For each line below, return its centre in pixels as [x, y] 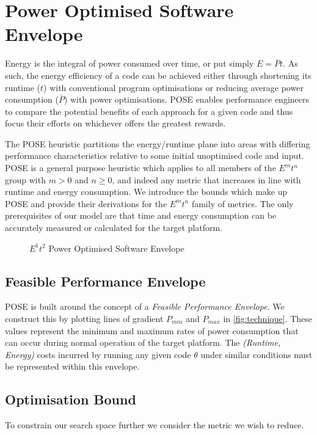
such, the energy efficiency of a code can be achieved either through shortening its [158, 75]
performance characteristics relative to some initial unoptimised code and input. [155, 155]
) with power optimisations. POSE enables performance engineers [187, 99]
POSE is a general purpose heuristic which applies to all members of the [140, 168]
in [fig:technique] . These [268, 319]
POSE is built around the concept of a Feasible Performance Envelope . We [145, 306]
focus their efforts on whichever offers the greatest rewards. [115, 123]
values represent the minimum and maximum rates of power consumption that [152, 330]
